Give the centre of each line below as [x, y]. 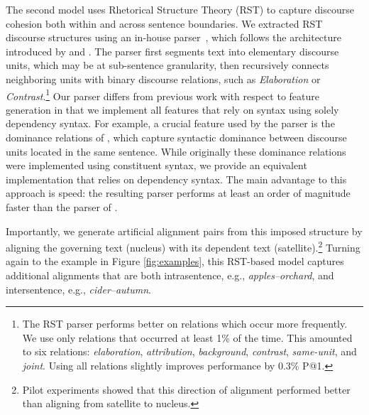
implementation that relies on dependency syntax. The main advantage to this [176, 179]
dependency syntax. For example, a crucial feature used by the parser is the [170, 123]
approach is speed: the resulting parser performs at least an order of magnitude [178, 193]
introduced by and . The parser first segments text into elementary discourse [172, 51]
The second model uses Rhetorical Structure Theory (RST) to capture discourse [180, 9]
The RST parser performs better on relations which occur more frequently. [185, 324]
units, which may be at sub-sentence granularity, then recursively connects [167, 65]
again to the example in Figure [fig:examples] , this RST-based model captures [175, 261]
